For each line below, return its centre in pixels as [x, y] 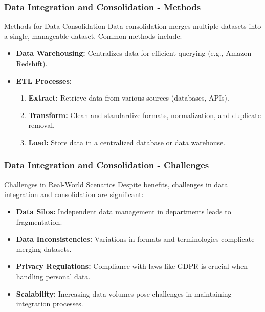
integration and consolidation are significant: [74, 194]
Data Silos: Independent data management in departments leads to [124, 211]
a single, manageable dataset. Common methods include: [93, 36]
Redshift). [32, 63]
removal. [41, 125]
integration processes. [50, 304]
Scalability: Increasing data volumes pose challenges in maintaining [124, 293]
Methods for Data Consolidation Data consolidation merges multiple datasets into [133, 26]
